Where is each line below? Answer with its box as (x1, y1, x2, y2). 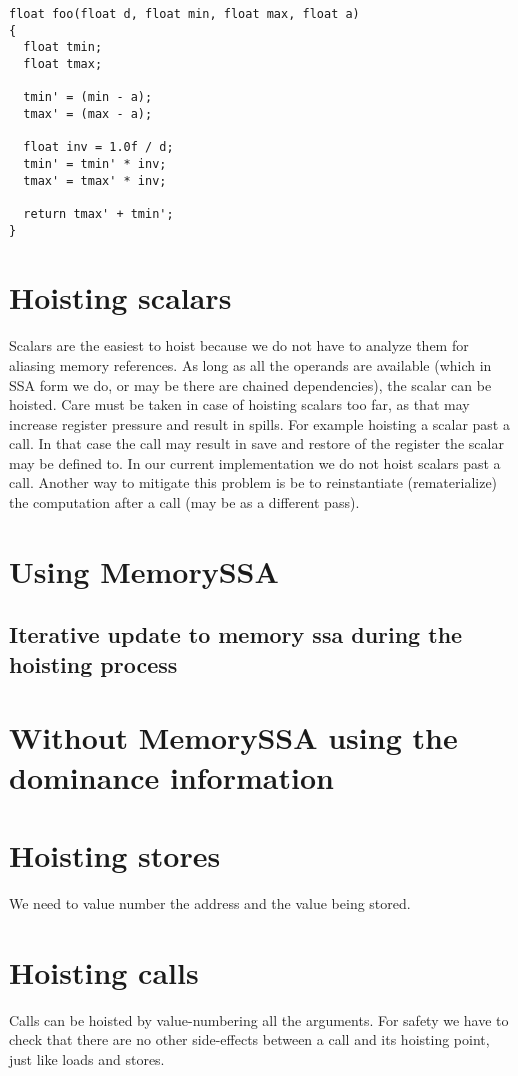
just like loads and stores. (9, 1048, 165, 1069)
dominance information (9, 756, 334, 797)
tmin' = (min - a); (23, 90, 153, 105)
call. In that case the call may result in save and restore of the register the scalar (9, 433, 504, 454)
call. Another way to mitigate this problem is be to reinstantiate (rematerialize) (9, 472, 498, 493)
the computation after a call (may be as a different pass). (9, 492, 360, 513)
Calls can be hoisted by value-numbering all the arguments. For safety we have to (9, 1009, 509, 1030)
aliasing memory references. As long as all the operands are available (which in (9, 354, 492, 375)
